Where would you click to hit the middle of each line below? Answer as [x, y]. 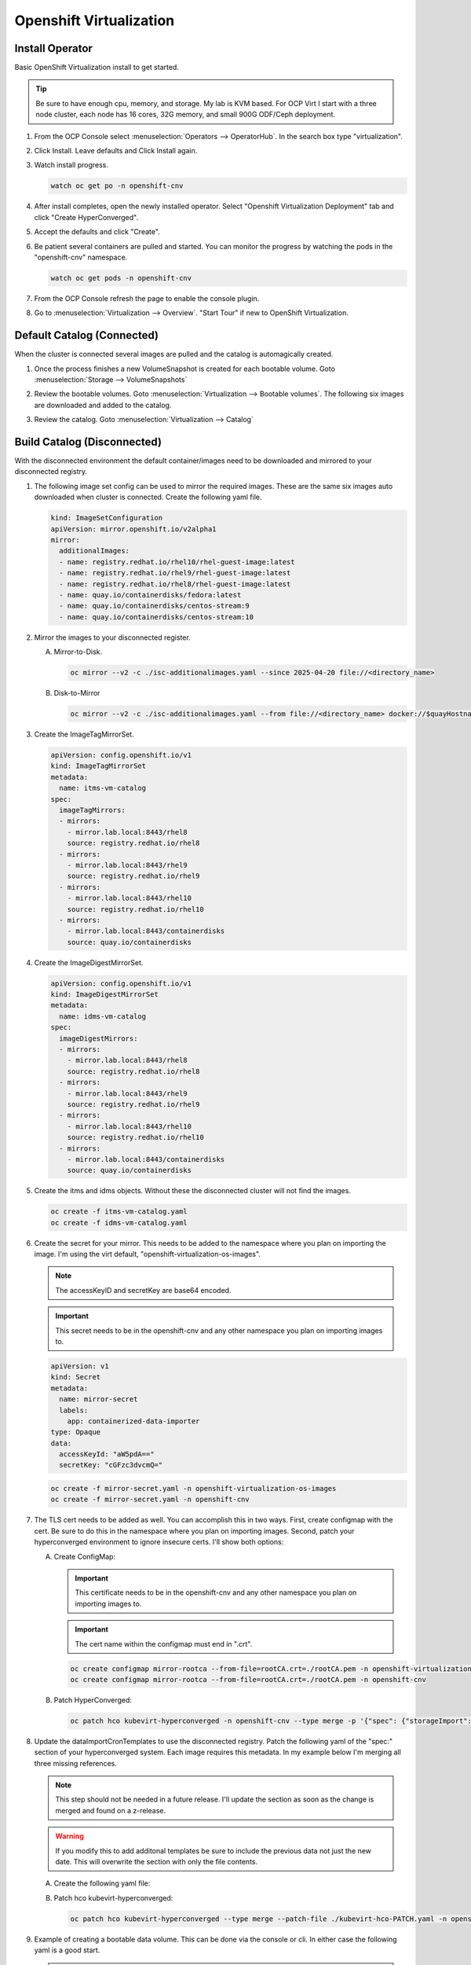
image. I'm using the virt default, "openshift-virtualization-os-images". [147, 1254]
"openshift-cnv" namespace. [81, 257]
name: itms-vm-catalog [103, 788]
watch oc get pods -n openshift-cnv [121, 278]
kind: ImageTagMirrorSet [99, 766]
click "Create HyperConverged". [86, 217]
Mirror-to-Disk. [78, 652]
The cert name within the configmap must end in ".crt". [164, 1644]
